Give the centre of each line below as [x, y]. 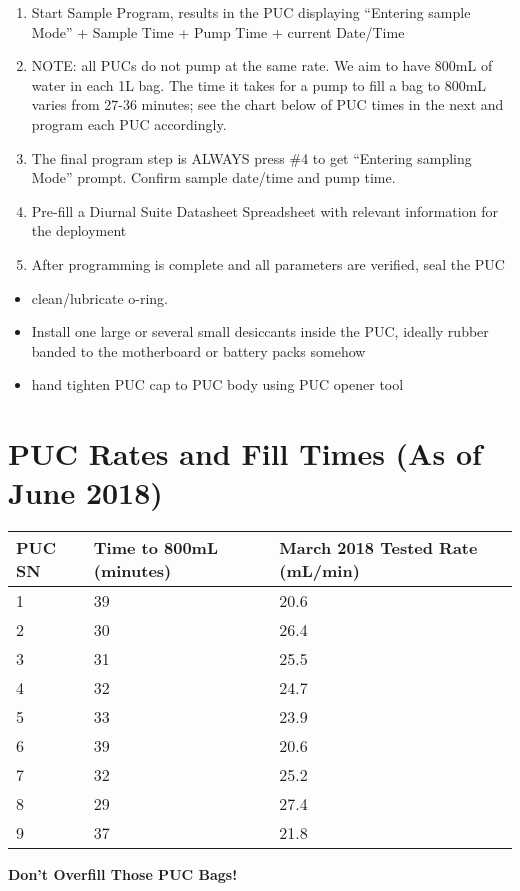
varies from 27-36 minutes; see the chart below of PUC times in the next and [267, 104]
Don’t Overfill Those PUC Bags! [123, 874]
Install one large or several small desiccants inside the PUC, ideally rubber [260, 331]
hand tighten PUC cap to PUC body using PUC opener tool [217, 384]
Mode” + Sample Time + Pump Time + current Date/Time [218, 31]
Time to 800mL [156, 548]
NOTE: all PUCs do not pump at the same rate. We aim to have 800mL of [262, 65]
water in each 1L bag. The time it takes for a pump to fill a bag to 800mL [259, 84]
